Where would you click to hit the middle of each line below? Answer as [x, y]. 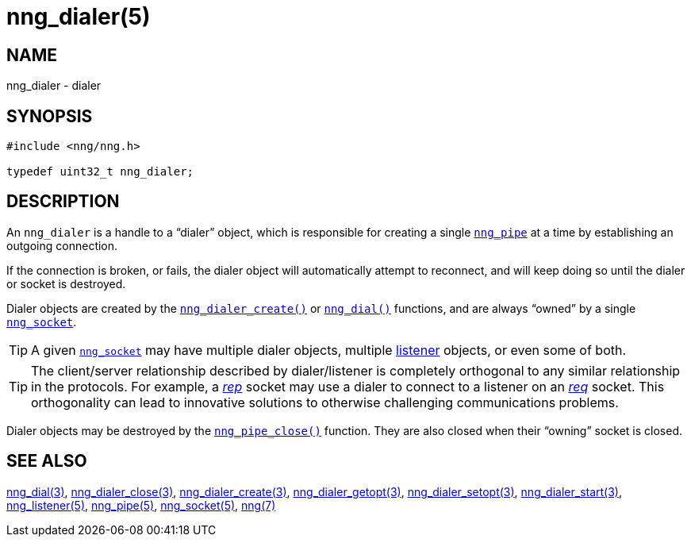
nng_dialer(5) [79, 17]
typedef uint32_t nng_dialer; [100, 172]
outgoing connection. [62, 245]
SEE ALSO [47, 461]
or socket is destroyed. [66, 283]
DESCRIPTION [63, 202]
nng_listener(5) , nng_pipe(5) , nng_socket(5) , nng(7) [141, 505]
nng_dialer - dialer [54, 86]
